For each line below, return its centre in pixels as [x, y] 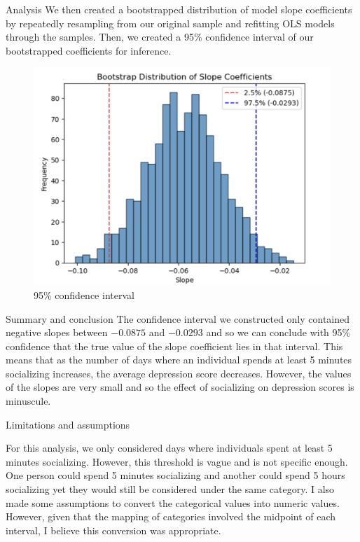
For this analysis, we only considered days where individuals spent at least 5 [169, 448]
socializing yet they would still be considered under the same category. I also [170, 489]
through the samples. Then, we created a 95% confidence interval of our [160, 37]
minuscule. [28, 401]
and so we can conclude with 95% [278, 332]
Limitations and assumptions [68, 424]
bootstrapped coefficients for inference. [89, 50]
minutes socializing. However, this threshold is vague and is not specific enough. [177, 461]
